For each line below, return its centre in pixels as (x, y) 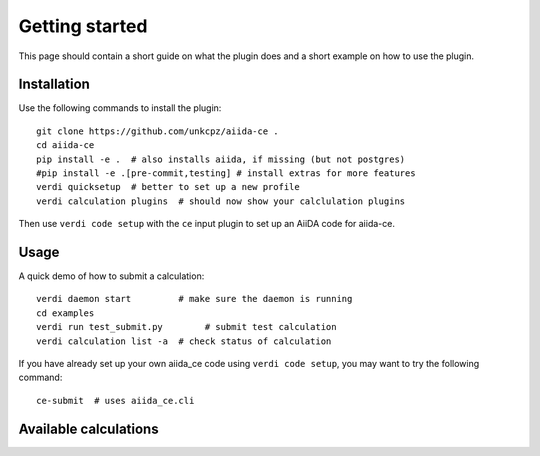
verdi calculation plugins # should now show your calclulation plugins (221, 201)
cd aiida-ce (65, 145)
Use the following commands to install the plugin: (120, 108)
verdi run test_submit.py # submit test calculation (186, 327)
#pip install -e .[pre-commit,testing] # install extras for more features (226, 173)
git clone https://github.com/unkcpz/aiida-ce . (157, 131)
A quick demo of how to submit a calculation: (111, 276)
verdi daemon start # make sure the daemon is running (194, 299)
